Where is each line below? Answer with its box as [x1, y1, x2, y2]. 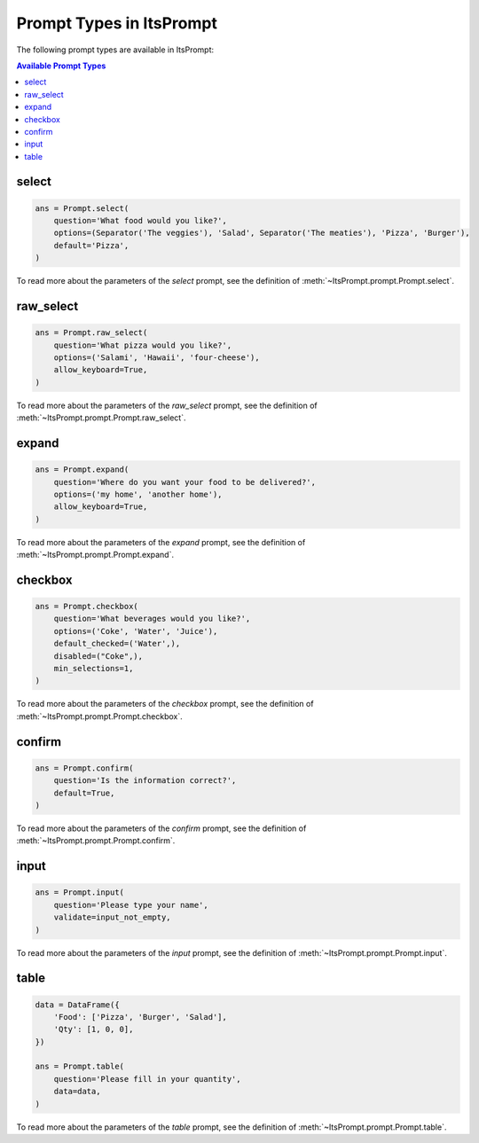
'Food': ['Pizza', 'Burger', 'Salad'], [53, 1012, 228, 1022]
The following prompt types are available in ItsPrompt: [16, 44, 215, 55]
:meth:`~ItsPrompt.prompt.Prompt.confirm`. [16, 835, 176, 846]
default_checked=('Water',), [53, 638, 181, 649]
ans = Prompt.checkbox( [35, 601, 139, 612]
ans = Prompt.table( [35, 1061, 124, 1072]
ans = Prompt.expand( [35, 465, 130, 474]
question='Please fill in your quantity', [53, 1074, 241, 1084]
